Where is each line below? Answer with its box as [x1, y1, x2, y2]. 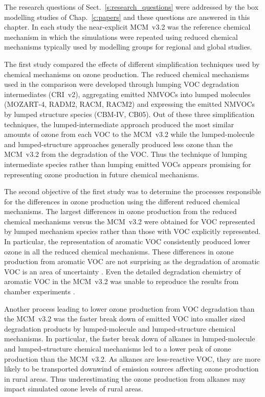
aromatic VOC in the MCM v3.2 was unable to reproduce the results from [4, 276, 239, 287]
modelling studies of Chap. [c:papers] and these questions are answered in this [4, 11, 250, 22]
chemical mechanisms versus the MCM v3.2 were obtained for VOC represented [4, 216, 255, 226]
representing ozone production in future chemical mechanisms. [4, 169, 200, 179]
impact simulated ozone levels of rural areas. [4, 383, 143, 394]
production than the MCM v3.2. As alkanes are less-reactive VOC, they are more [4, 353, 260, 364]
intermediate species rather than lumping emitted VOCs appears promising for [4, 158, 251, 169]
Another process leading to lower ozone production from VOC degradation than [4, 303, 255, 314]
